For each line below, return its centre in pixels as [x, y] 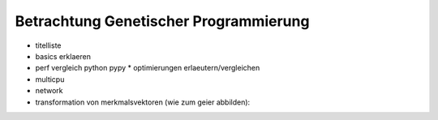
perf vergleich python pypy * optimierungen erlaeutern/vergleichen [148, 68]
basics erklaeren [63, 56]
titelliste [48, 45]
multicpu [50, 79]
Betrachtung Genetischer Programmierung [162, 21]
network [49, 91]
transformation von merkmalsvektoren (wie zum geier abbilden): [143, 102]
